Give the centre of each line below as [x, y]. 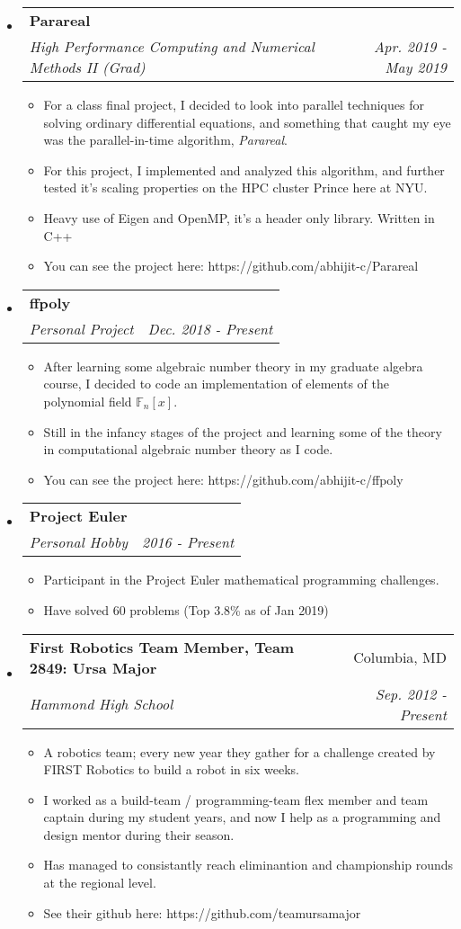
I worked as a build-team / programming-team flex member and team [236, 799]
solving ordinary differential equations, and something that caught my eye [247, 122]
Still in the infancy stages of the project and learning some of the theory [243, 431]
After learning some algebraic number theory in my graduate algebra [233, 366]
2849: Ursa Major [93, 667]
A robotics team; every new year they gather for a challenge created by [239, 751]
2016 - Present [188, 542]
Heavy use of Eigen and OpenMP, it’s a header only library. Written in [239, 217]
